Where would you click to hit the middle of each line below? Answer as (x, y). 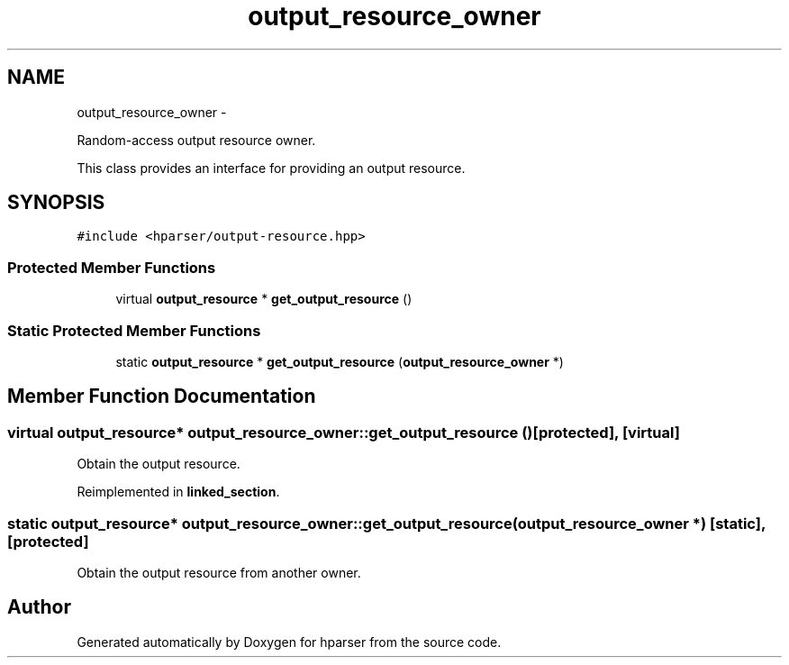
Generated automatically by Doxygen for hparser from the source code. (289, 642)
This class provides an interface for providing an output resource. (271, 168)
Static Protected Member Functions (134, 330)
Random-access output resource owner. (196, 140)
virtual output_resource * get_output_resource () (264, 299)
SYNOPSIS (56, 203)
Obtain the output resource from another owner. (219, 572)
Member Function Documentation (162, 396)
